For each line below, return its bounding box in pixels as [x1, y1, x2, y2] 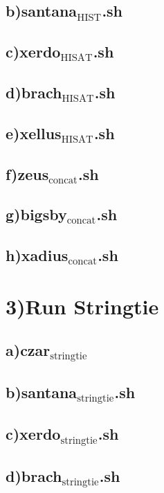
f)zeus [6, 163, 49, 184]
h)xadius [6, 244, 69, 266]
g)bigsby [6, 204, 67, 225]
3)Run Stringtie [6, 292, 159, 320]
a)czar [6, 339, 51, 361]
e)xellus [6, 122, 62, 143]
